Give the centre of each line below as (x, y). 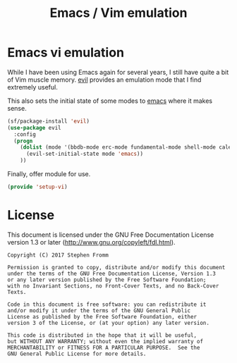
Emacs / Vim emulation (119, 13)
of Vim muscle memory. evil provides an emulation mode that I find (104, 80)
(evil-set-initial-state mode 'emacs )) (84, 154)
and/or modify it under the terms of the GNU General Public (99, 310)
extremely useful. (32, 87)
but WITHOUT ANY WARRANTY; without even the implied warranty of (105, 341)
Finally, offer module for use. (49, 174)
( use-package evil (34, 128)
